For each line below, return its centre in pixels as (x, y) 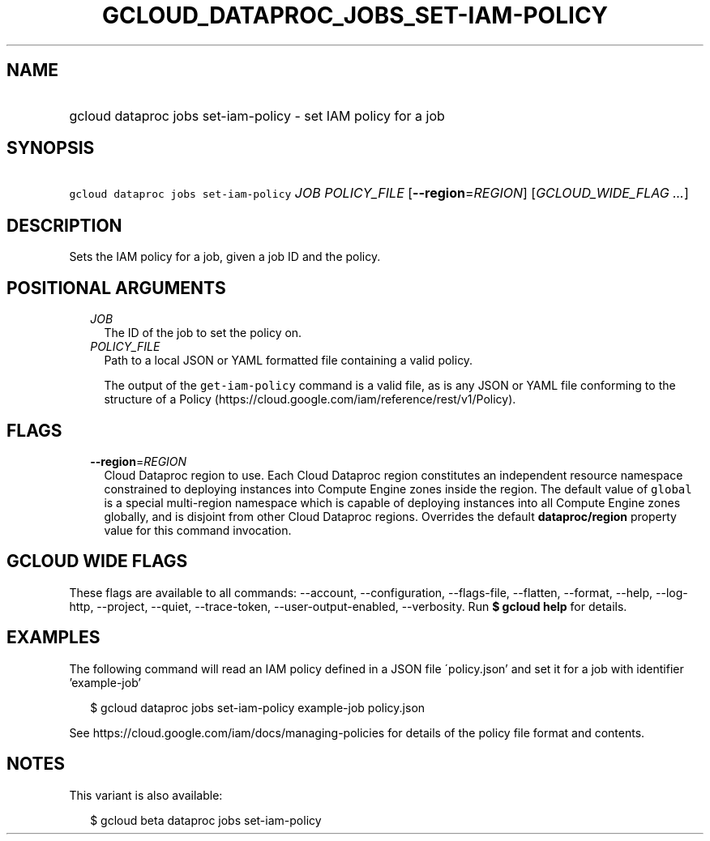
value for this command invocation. (198, 530)
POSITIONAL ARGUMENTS (116, 288)
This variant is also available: (146, 795)
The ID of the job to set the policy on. (203, 333)
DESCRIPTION (64, 225)
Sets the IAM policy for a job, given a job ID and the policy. (225, 257)
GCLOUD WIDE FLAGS (97, 561)
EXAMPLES (53, 638)
